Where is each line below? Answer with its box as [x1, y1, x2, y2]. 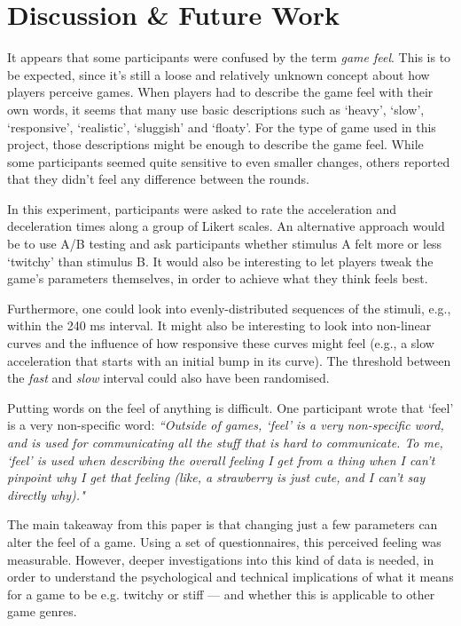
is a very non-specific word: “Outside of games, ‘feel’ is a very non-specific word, [7, 416, 444, 434]
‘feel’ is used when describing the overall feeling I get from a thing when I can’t [7, 450, 435, 469]
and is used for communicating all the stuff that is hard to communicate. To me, [7, 433, 443, 451]
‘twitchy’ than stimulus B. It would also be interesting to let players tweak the [7, 251, 434, 270]
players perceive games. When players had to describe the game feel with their [7, 83, 434, 101]
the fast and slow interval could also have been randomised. [7, 368, 330, 387]
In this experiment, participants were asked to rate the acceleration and [7, 199, 397, 218]
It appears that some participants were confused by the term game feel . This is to [7, 48, 451, 67]
